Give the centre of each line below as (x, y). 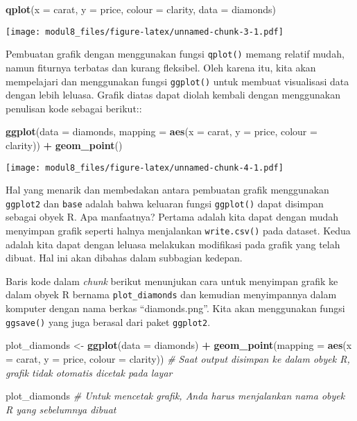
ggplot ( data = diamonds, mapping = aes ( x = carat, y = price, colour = (162, 131)
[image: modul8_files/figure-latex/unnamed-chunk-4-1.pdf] (145, 167)
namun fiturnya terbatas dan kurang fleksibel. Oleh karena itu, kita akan (161, 67)
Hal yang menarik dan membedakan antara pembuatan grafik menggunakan (167, 190)
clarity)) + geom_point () (64, 145)
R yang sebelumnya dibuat (61, 409)
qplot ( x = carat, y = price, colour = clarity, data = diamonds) (141, 9)
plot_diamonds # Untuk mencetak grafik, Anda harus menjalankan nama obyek (175, 396)
